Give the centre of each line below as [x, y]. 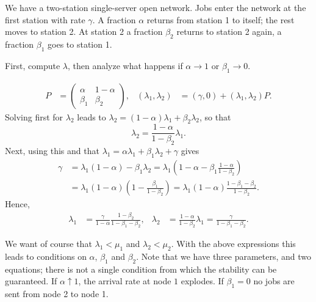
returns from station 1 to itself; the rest [221, 19]
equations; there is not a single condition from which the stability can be [141, 269]
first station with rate [45, 19]
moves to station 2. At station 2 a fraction [84, 31]
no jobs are [274, 281]
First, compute [33, 65]
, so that [215, 116]
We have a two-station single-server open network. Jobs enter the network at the [156, 7]
